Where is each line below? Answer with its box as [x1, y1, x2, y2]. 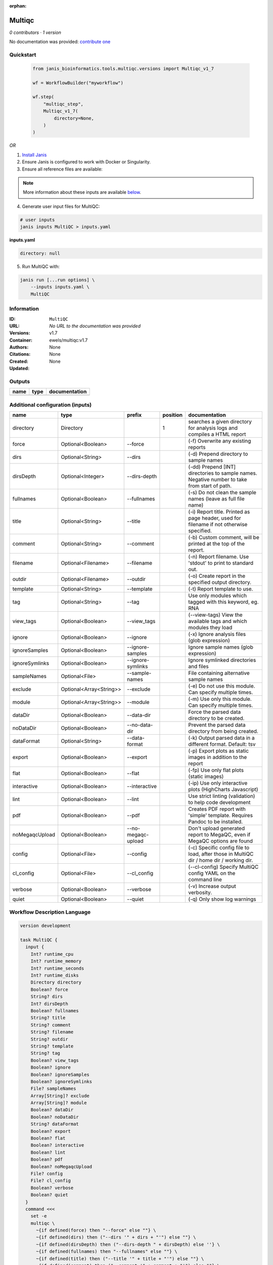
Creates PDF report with [188, 806, 246, 813]
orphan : [9, 3, 27, 9]
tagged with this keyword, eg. [188, 599, 259, 606]
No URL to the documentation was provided [49, 323, 141, 329]
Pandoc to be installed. [188, 818, 243, 825]
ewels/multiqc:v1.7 [49, 337, 88, 343]
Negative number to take [188, 476, 247, 483]
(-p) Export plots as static [188, 747, 249, 754]
